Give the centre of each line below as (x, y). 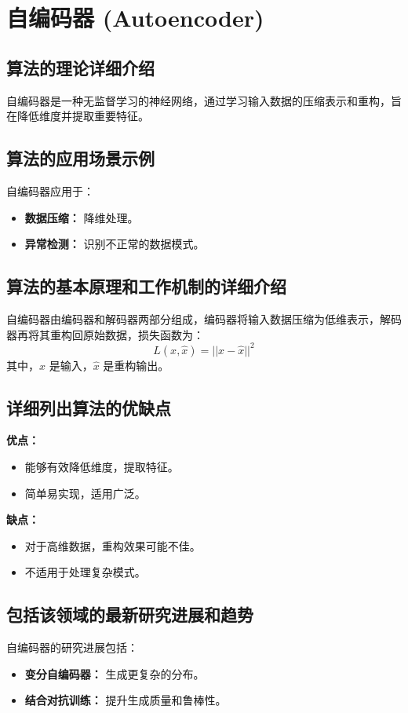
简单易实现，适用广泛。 (85, 493)
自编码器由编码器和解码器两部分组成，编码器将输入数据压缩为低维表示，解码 (204, 318)
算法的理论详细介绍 (80, 67)
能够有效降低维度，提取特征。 (102, 467)
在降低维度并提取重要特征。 (78, 116)
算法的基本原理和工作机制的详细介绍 (146, 286)
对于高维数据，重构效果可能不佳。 (113, 545)
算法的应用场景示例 (80, 158)
